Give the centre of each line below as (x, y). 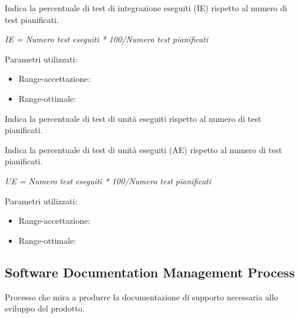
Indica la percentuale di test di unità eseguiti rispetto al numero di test (133, 118)
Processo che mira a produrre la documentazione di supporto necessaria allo (142, 297)
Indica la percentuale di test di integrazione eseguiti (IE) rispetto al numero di (146, 8)
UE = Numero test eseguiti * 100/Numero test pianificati (108, 180)
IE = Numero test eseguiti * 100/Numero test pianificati (107, 39)
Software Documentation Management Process (150, 272)
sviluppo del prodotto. (45, 308)
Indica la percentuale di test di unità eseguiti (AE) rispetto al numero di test (143, 149)
